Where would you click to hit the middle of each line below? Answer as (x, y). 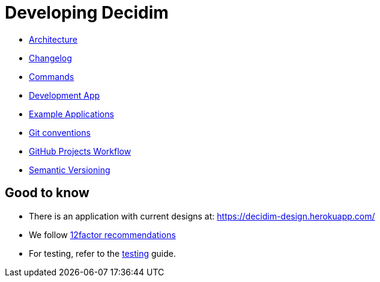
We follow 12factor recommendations (102, 234)
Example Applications (71, 114)
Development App (65, 95)
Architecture (53, 39)
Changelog (50, 58)
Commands (52, 76)
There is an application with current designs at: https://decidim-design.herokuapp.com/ (202, 216)
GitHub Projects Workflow (80, 151)
